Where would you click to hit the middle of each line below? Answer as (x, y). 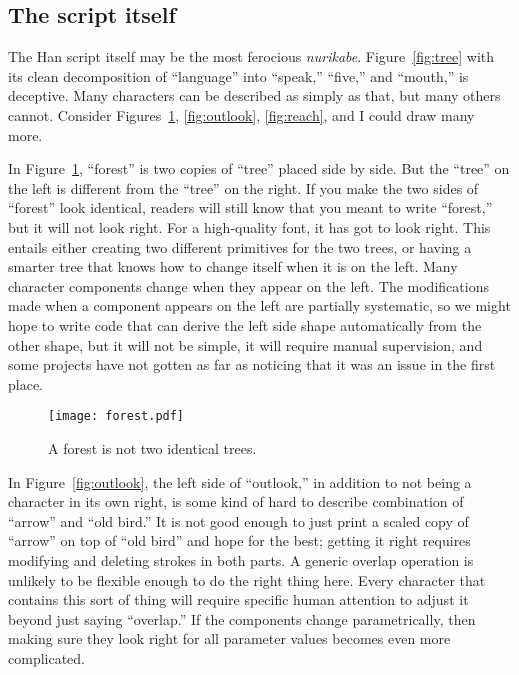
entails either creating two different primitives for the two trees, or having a (240, 246)
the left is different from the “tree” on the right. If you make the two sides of (243, 187)
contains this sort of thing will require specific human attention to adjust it (238, 599)
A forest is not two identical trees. (152, 447)
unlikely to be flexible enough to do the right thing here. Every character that (247, 579)
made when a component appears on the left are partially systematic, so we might (259, 305)
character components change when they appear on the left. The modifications (248, 285)
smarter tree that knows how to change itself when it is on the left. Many (233, 266)
